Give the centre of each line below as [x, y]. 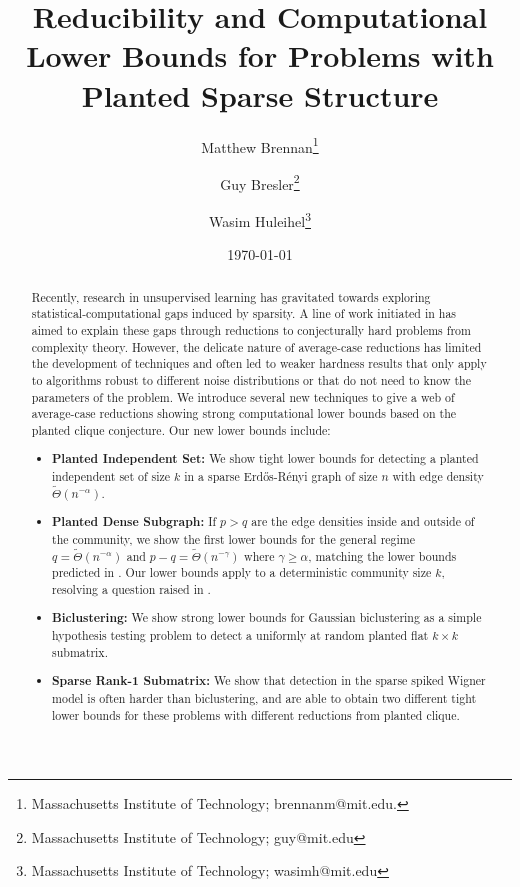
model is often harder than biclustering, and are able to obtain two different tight [264, 697]
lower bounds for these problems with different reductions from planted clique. [256, 714]
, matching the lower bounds [382, 555]
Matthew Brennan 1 [260, 145]
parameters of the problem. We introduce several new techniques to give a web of [243, 396]
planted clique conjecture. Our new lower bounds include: [181, 429]
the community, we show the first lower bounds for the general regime [234, 538]
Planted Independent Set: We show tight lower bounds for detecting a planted [265, 459]
